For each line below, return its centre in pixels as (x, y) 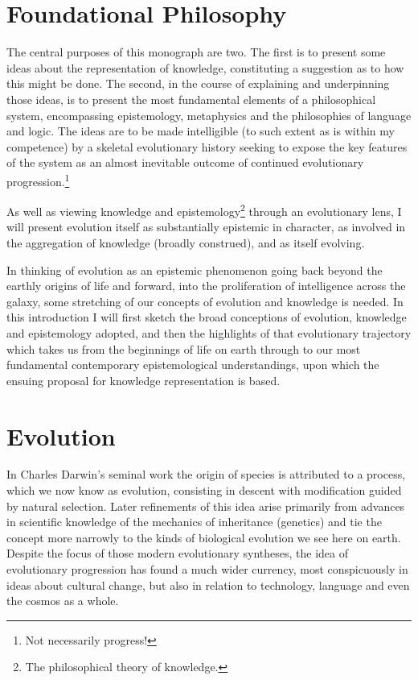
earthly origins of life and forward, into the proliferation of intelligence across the (206, 286)
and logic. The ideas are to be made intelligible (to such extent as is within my (201, 131)
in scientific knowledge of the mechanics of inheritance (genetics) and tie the (194, 522)
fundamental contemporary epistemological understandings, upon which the (193, 365)
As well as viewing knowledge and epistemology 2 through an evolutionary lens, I (204, 210)
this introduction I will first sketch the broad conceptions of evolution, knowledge (207, 317)
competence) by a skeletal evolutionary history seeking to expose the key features (207, 146)
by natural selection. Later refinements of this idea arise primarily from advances (206, 506)
